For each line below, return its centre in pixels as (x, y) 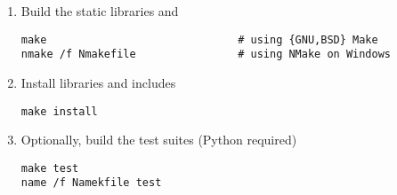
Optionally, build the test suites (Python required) (159, 140)
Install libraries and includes (98, 82)
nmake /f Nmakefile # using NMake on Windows (206, 55)
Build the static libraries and (100, 11)
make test (50, 168)
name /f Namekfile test (91, 183)
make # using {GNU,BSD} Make (199, 39)
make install (59, 111)
